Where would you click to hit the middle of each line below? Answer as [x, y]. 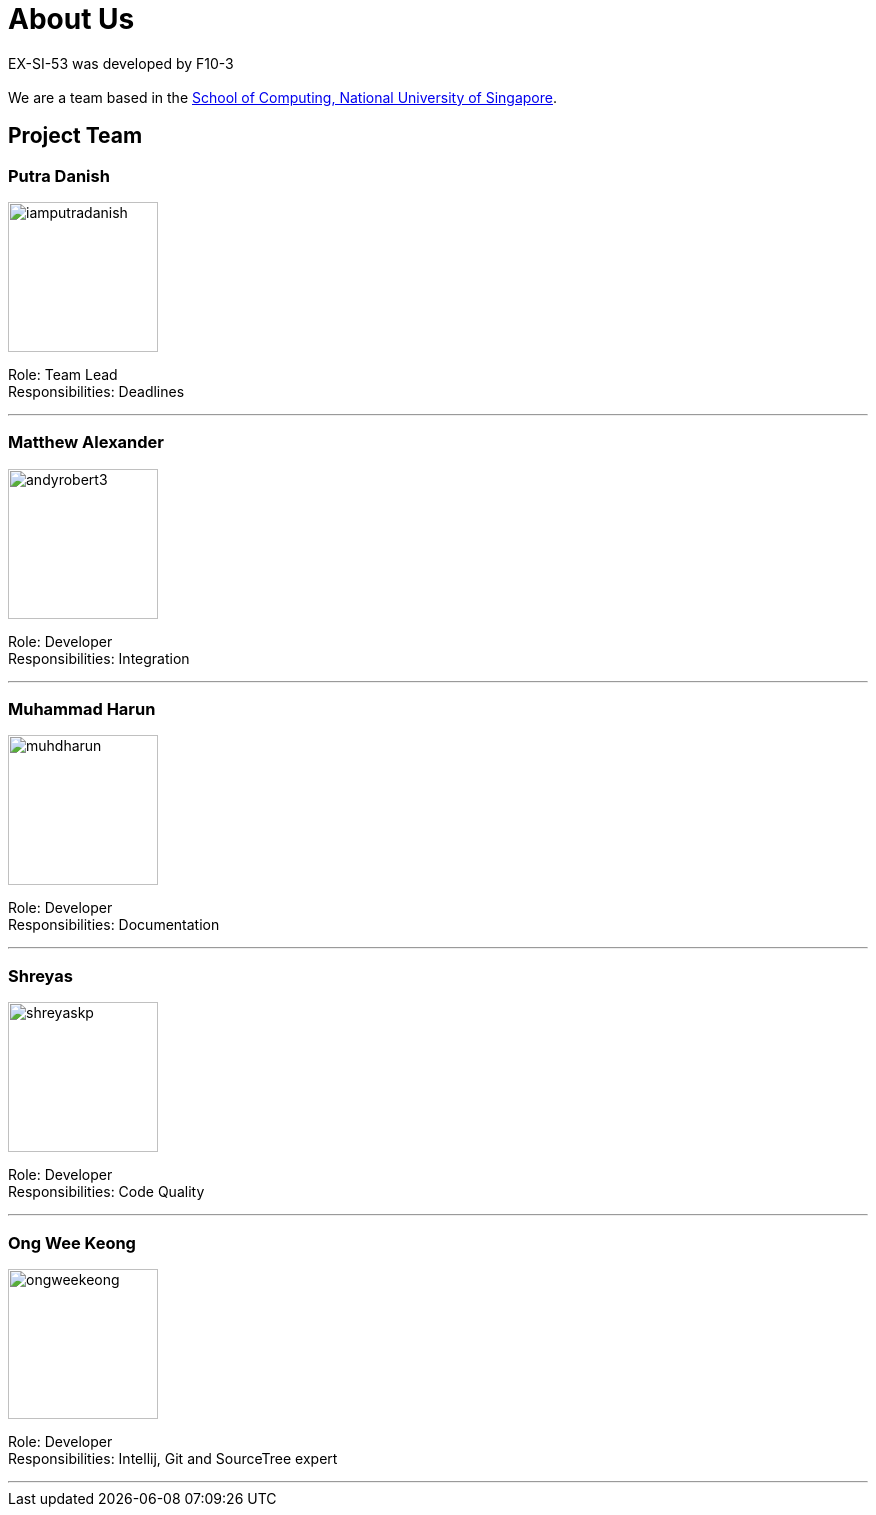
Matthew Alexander [86, 442]
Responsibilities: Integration [99, 658]
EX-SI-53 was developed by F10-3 [121, 63]
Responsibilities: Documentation [114, 925]
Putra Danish [59, 175]
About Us [71, 19]
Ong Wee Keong [72, 1242]
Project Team [75, 136]
